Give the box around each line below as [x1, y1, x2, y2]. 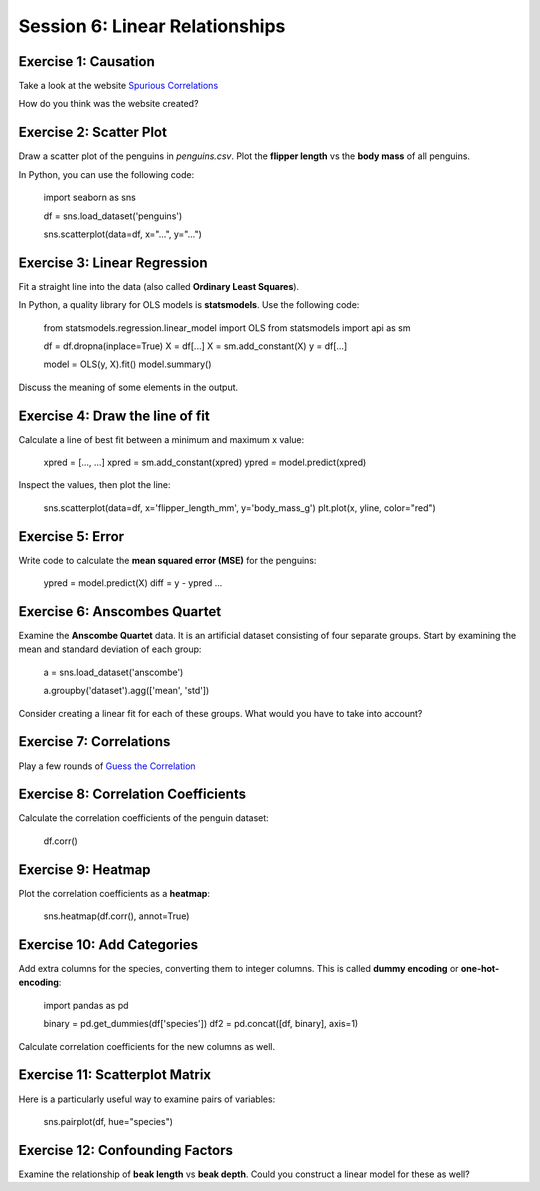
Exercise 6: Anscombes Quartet [18, 603, 222, 620]
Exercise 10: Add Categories [18, 936, 199, 953]
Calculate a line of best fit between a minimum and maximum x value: [18, 433, 305, 445]
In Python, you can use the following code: [18, 168, 195, 180]
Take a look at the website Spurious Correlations [18, 80, 219, 92]
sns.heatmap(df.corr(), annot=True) [43, 910, 190, 922]
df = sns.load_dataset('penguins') [43, 210, 183, 222]
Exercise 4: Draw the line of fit [18, 407, 210, 424]
